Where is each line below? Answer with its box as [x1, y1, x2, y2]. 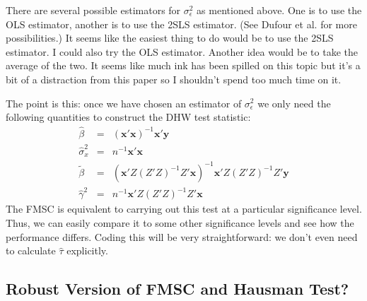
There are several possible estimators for [6, 3, 181, 17]
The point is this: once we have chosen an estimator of [6, 95, 242, 110]
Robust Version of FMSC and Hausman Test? [6, 278, 349, 300]
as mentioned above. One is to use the [197, 3, 362, 17]
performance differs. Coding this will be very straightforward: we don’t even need [6, 229, 358, 244]
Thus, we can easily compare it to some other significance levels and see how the [6, 216, 354, 230]
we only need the [257, 95, 331, 110]
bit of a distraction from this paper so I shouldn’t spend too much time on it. [6, 71, 342, 86]
